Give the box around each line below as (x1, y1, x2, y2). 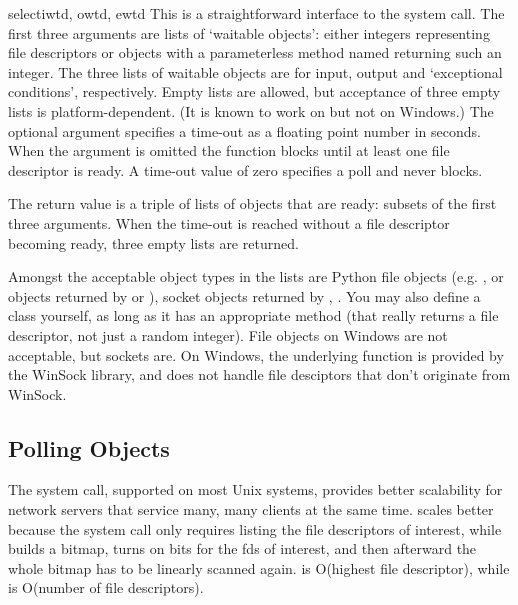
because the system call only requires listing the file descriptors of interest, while (8, 518, 502, 539)
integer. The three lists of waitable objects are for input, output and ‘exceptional (8, 61, 503, 82)
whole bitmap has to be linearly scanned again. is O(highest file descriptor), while (8, 557, 510, 578)
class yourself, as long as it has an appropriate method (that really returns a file (8, 305, 499, 326)
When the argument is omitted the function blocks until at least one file (8, 140, 450, 161)
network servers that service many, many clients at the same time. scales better (8, 499, 494, 520)
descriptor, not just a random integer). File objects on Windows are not (8, 324, 448, 345)
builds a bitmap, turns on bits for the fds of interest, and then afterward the (8, 538, 477, 559)
